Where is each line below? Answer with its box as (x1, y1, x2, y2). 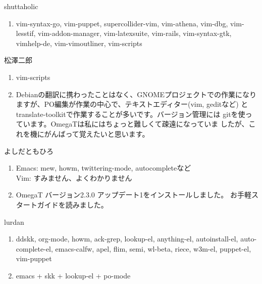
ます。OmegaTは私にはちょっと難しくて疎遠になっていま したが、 (30, 118, 249, 129)
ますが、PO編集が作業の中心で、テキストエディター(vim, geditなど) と (16, 99, 248, 109)
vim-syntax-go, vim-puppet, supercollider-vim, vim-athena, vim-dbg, (16, 18, 228, 28)
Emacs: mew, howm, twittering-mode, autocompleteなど (16, 163, 191, 173)
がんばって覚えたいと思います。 (44, 128, 149, 139)
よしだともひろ (4, 145, 54, 156)
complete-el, (16, 243, 53, 254)
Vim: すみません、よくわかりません (16, 172, 132, 183)
